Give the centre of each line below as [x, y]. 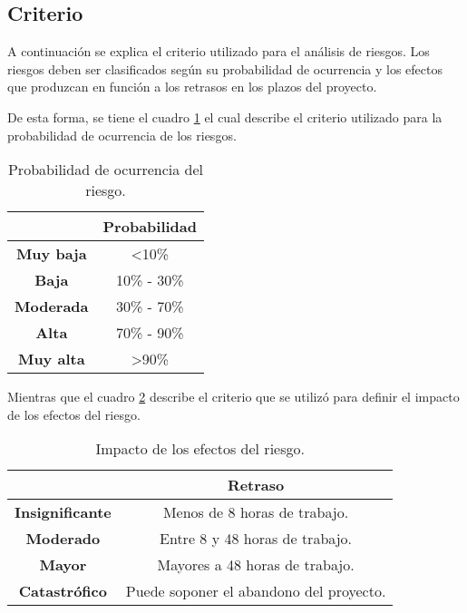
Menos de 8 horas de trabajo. [256, 512]
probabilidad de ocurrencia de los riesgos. [122, 135]
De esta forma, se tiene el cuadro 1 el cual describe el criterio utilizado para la [225, 117]
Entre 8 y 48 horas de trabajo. [256, 539]
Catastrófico [63, 591]
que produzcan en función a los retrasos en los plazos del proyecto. [192, 87]
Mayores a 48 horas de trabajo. [256, 565]
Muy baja [51, 254]
